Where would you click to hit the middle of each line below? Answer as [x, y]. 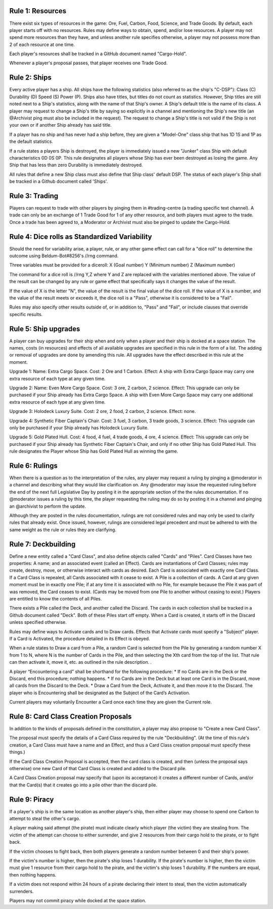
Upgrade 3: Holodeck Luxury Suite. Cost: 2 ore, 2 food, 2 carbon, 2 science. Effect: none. [103, 411]
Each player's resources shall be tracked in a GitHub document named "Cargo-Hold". [98, 54]
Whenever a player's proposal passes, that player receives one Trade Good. [88, 63]
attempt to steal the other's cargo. [45, 819]
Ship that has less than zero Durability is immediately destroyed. [76, 165]
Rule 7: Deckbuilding [42, 544]
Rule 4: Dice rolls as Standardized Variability [81, 236]
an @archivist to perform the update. [48, 506]
